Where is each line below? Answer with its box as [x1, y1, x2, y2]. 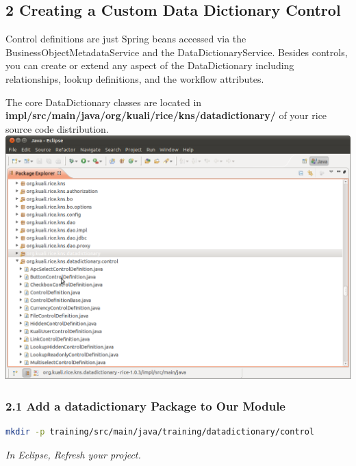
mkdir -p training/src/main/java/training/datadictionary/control [5, 426, 315, 437]
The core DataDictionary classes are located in [5, 94, 202, 109]
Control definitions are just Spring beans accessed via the [5, 31, 246, 46]
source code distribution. [5, 121, 109, 135]
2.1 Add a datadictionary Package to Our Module [5, 397, 285, 414]
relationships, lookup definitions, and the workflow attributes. [5, 71, 264, 86]
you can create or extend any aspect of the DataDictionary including [5, 58, 294, 73]
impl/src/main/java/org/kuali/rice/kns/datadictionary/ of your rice [5, 108, 327, 122]
